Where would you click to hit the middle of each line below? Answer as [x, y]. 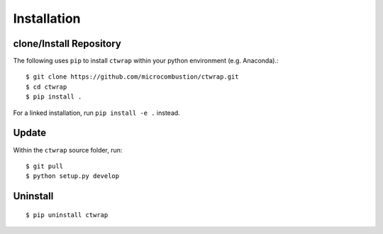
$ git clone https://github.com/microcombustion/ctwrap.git [132, 77]
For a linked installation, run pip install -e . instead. [96, 113]
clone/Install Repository [67, 44]
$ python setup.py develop [73, 176]
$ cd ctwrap [46, 87]
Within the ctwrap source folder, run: [68, 150]
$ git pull [45, 166]
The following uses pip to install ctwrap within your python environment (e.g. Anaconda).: [146, 61]
